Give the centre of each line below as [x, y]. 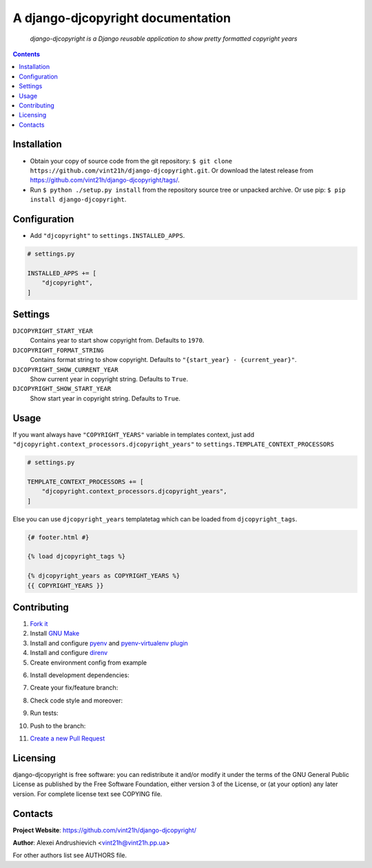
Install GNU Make [55, 634]
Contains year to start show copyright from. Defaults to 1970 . [117, 341]
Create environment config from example [89, 663]
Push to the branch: [58, 726]
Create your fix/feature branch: [74, 688]
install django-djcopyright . [78, 199]
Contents [27, 54]
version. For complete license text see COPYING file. [87, 794]
